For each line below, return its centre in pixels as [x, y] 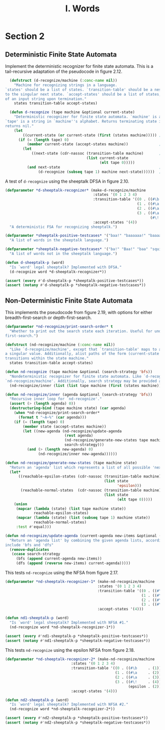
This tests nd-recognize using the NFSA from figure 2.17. [62, 573]
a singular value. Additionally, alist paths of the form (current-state [82, 354]
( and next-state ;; [95, 167]
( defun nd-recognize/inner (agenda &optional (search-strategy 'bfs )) [79, 394]
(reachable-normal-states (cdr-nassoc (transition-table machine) [91, 490]
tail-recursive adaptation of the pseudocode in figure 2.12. [64, 71]
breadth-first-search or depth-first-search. [48, 317]
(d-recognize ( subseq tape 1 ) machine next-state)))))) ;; [101, 172]
